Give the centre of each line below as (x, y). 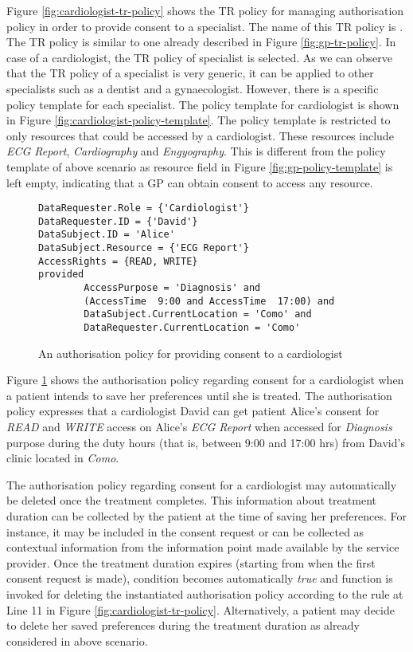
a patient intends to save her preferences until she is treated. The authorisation (199, 395)
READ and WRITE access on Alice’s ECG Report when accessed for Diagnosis (199, 427)
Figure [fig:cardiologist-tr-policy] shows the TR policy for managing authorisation (205, 10)
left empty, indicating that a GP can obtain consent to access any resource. (190, 182)
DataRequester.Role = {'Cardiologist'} (144, 208)
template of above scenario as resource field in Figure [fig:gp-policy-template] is (200, 166)
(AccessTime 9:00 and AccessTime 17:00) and (209, 301)
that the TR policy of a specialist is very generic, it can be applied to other (190, 73)
